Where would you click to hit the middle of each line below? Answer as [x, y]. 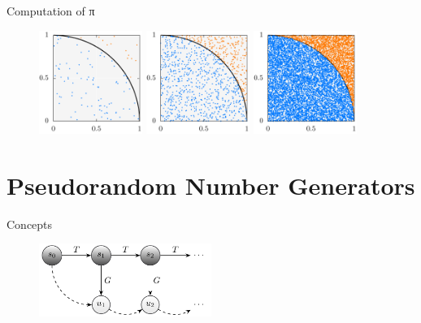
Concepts [30, 224]
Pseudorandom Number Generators [211, 185]
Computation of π [51, 11]
